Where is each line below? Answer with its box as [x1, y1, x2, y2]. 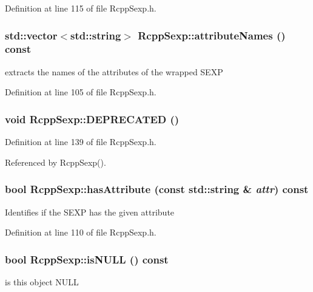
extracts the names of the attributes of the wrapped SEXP [5, 65, 223, 78]
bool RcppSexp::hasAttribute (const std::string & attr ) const [5, 182, 309, 197]
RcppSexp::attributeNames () [138, 27, 286, 42]
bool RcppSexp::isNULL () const [5, 251, 169, 267]
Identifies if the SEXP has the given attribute [5, 205, 175, 218]
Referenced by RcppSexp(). [5, 155, 106, 168]
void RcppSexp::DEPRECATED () [5, 111, 180, 126]
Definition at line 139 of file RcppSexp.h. [5, 135, 156, 148]
